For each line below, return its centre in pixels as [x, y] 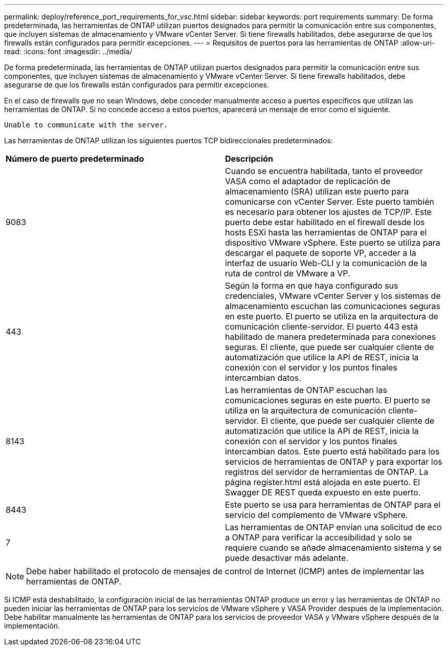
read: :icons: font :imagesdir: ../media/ [68, 51]
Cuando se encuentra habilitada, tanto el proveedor [324, 171]
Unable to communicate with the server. [86, 125]
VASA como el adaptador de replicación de [308, 181]
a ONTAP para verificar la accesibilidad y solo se [319, 537]
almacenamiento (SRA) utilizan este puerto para [317, 191]
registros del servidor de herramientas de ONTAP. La [327, 472]
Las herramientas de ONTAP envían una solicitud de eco [333, 527]
